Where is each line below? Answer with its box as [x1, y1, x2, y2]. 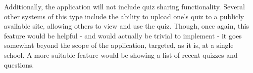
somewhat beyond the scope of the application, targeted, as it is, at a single [4, 40, 234, 50]
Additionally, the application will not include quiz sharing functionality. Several [4, 1, 245, 11]
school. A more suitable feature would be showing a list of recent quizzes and [4, 49, 238, 60]
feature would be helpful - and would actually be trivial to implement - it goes [4, 30, 242, 40]
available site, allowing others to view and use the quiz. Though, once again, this [4, 21, 249, 31]
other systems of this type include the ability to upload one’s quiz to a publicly [4, 11, 244, 21]
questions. [4, 59, 34, 70]
